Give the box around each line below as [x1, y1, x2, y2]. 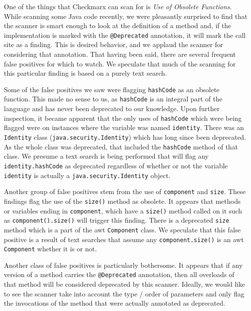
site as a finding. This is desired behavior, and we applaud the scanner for [4, 39, 223, 49]
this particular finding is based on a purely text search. [4, 68, 167, 78]
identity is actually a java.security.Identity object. [4, 170, 171, 180]
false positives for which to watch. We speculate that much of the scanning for [4, 58, 236, 68]
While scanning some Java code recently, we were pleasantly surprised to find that [4, 11, 248, 21]
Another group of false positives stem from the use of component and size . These [4, 186, 246, 196]
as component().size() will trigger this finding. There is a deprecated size [4, 215, 229, 225]
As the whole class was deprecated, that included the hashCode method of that [4, 141, 238, 151]
